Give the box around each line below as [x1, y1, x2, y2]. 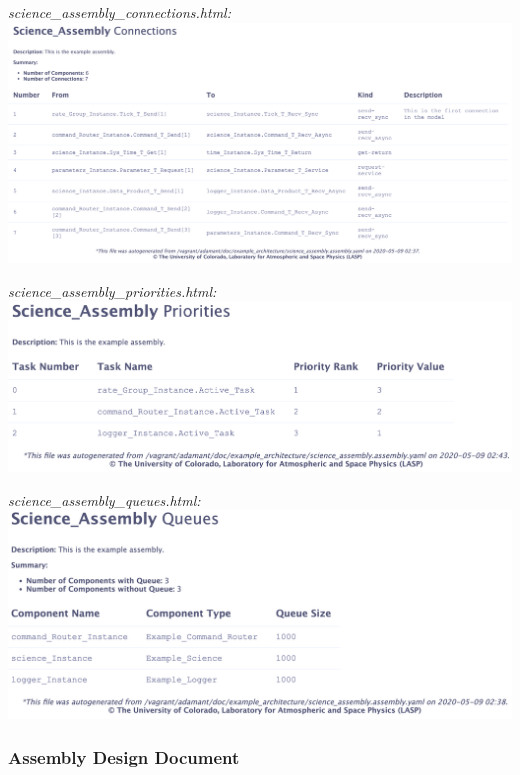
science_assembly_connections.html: [8, 2, 231, 22]
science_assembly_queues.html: [8, 489, 201, 510]
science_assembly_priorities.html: [8, 280, 217, 301]
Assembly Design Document [8, 745, 240, 770]
